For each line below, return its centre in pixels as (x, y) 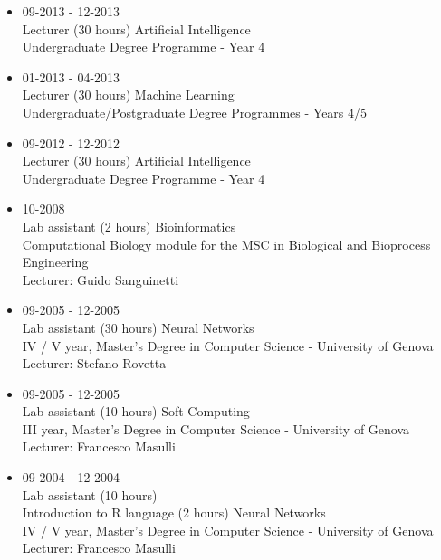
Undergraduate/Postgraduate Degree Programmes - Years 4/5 (195, 112)
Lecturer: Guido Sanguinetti (101, 279)
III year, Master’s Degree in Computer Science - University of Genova (216, 428)
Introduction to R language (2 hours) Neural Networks (174, 513)
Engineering (55, 262)
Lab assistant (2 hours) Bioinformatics (129, 226)
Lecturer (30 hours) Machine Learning (128, 95)
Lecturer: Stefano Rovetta (94, 363)
